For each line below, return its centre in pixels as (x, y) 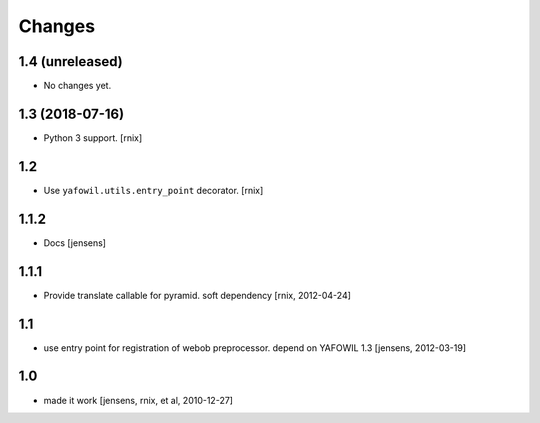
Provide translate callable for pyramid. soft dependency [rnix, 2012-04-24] (197, 295)
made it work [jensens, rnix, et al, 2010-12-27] (138, 400)
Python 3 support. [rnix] (93, 137)
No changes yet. (77, 86)
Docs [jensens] (75, 242)
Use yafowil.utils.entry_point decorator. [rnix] (153, 190)
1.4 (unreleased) (71, 61)
